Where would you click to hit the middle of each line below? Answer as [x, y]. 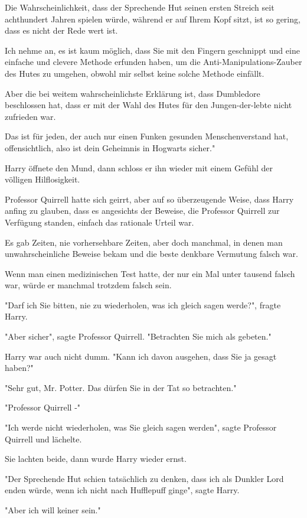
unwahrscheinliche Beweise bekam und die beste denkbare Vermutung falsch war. [151, 254]
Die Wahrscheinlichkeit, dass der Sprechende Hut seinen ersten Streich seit [140, 7]
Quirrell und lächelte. [43, 439]
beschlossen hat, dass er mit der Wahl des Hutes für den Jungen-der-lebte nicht [148, 105]
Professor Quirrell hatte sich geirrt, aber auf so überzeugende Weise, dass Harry [149, 199]
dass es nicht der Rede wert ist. [61, 30]
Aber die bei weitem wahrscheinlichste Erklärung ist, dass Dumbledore [133, 93]
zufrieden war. [30, 116]
